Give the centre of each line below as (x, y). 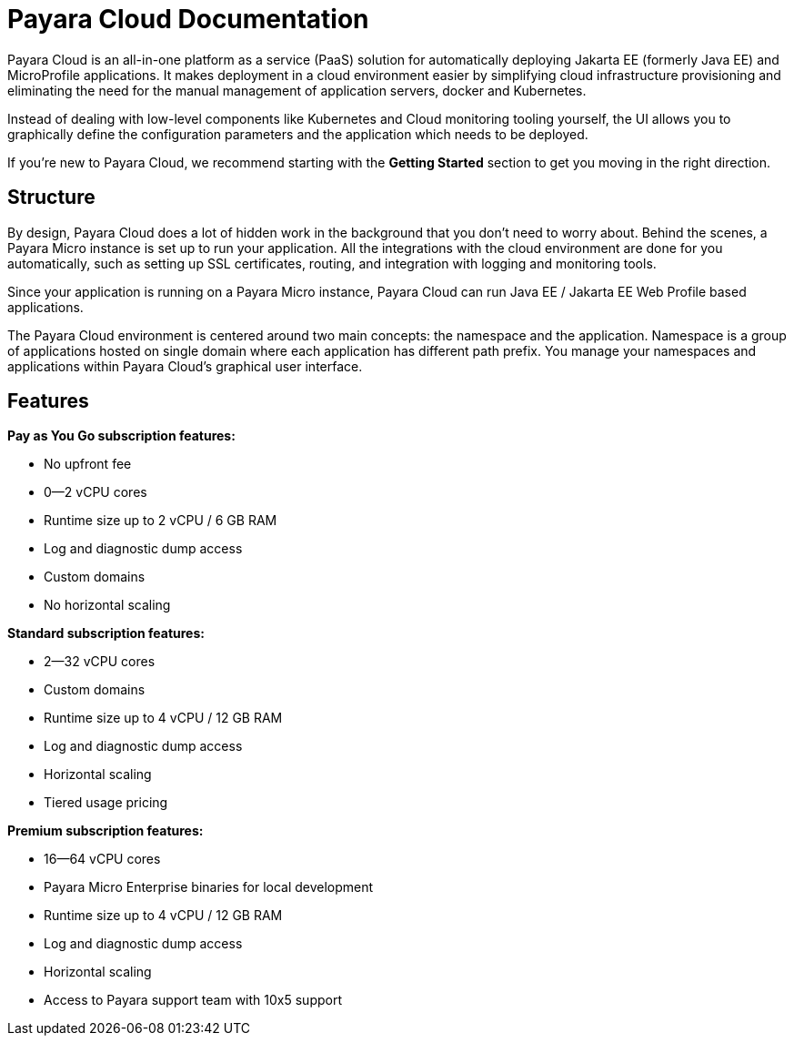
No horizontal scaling (107, 605)
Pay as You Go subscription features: (121, 436)
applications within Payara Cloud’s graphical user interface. (185, 366)
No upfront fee (88, 464)
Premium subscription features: (106, 831)
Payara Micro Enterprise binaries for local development (209, 887)
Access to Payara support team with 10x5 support (193, 1000)
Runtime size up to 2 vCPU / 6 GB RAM (161, 521)
